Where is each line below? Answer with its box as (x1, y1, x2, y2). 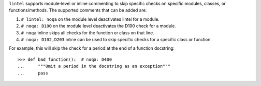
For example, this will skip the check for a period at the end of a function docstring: (9, 45, 175, 51)
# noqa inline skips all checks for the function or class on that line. (21, 29, 155, 36)
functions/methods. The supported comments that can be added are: (9, 7, 147, 13)
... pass (17, 70, 48, 76)
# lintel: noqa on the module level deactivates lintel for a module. (21, 16, 159, 22)
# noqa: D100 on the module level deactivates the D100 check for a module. (21, 23, 176, 29)
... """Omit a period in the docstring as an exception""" (17, 63, 171, 69)
